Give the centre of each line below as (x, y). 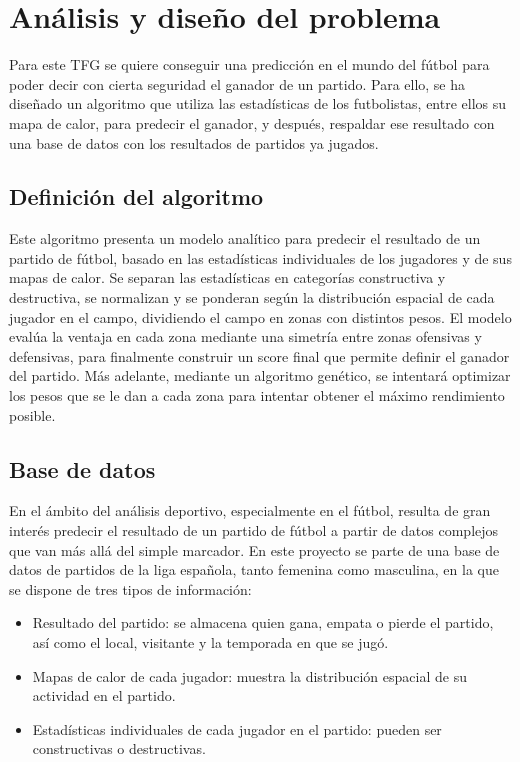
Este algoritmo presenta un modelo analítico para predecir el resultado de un (245, 238)
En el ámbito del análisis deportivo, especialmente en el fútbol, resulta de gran (250, 510)
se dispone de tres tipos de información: (130, 588)
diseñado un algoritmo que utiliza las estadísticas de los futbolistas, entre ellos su (258, 103)
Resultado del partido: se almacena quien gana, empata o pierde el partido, (263, 622)
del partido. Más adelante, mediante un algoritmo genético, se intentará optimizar (260, 375)
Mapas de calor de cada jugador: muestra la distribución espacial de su (249, 675)
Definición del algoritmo (136, 196)
